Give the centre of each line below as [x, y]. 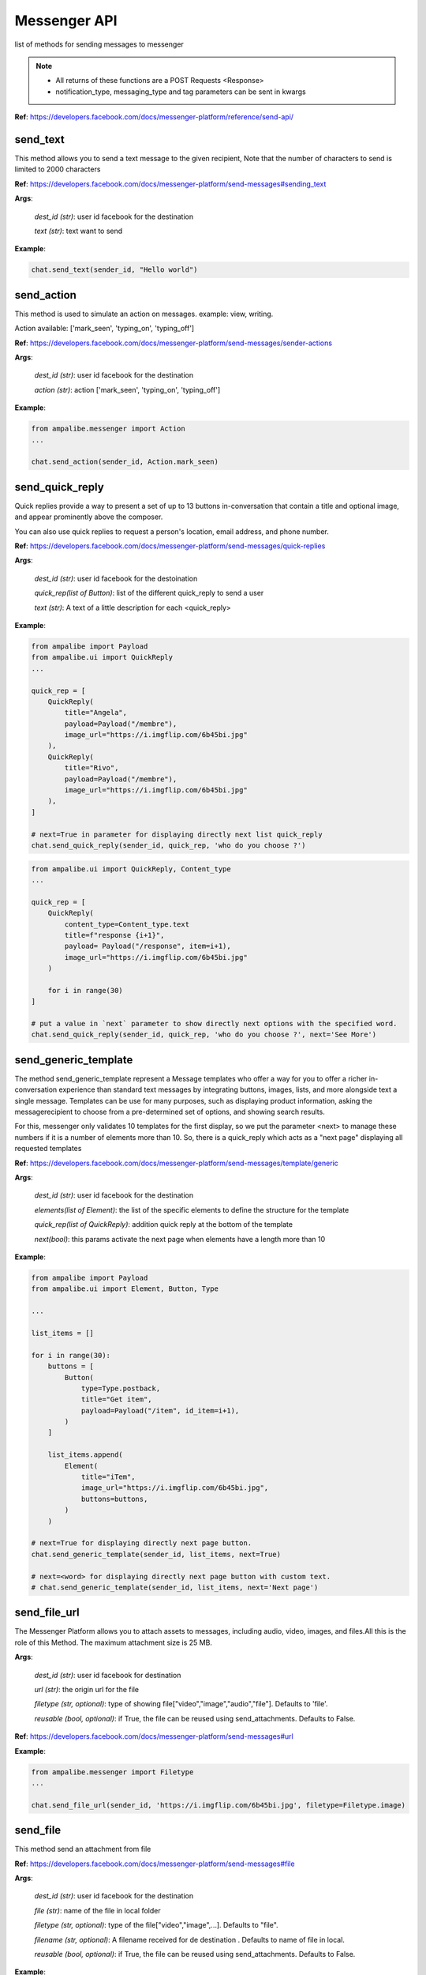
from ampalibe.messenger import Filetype [112, 1772]
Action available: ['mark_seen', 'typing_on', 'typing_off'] [105, 329]
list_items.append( [86, 1455]
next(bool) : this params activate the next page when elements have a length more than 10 [180, 1239]
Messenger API [66, 21]
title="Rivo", [92, 768]
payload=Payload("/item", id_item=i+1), [160, 1411]
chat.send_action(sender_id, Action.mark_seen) [125, 462]
